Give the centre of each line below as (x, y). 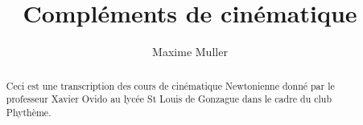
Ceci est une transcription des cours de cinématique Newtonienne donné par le (170, 85)
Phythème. (29, 112)
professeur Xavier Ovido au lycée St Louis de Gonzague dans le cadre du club (169, 99)
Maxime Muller (190, 52)
